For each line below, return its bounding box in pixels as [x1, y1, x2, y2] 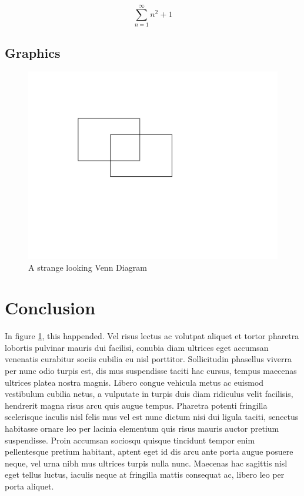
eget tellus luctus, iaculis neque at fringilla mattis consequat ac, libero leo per [5, 468, 285, 481]
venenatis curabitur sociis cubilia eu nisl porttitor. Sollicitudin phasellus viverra [5, 353, 292, 365]
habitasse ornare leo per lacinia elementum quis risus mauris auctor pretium [5, 422, 279, 434]
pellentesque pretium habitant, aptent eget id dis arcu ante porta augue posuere [5, 445, 293, 458]
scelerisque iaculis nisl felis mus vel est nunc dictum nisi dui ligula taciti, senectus [5, 410, 299, 423]
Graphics [5, 43, 61, 61]
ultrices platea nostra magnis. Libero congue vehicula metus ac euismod [5, 376, 264, 388]
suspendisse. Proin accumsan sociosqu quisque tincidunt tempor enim [5, 433, 255, 446]
